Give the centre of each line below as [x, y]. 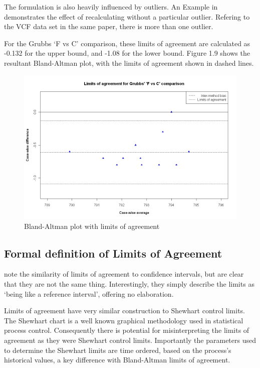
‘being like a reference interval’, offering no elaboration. [89, 293]
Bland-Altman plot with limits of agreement [92, 226]
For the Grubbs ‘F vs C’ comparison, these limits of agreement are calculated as [127, 43]
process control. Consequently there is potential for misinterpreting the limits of [127, 330]
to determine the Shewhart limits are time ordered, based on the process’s [118, 350]
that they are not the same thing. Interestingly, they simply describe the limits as [129, 284]
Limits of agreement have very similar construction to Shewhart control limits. [124, 311]
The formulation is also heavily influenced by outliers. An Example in [111, 7]
